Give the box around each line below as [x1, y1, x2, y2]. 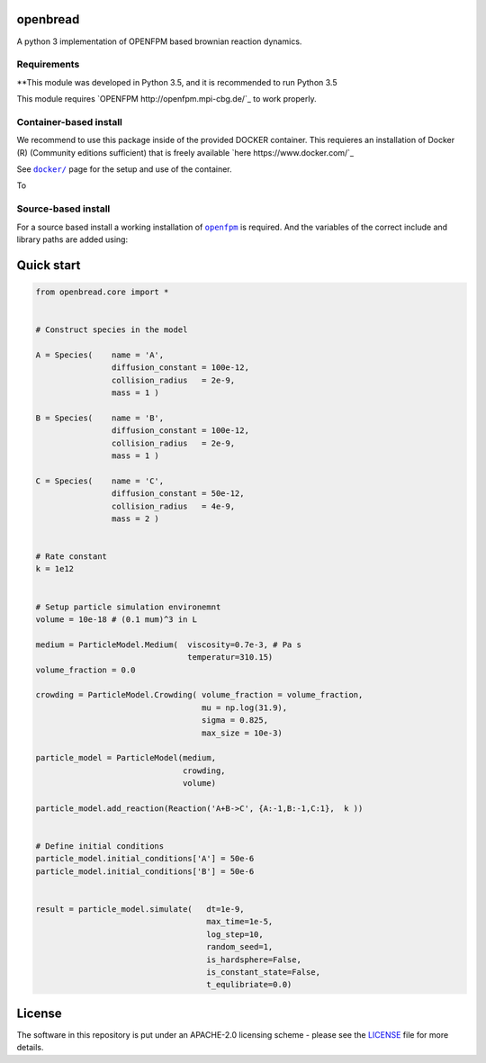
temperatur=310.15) [187, 653, 274, 662]
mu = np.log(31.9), [201, 702, 288, 713]
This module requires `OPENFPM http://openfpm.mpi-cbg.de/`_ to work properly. [16, 94, 317, 104]
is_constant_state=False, [206, 967, 321, 977]
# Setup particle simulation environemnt [35, 601, 221, 612]
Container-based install [16, 115, 123, 128]
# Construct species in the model [35, 325, 188, 335]
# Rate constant [35, 552, 108, 562]
